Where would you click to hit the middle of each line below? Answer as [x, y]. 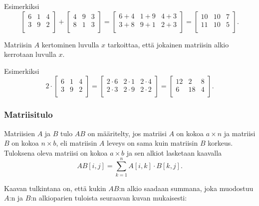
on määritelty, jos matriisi [127, 133]
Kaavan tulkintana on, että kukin [55, 188]
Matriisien [19, 133]
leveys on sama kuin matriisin [152, 143]
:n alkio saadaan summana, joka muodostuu [186, 188]
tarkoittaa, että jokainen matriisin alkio [168, 44]
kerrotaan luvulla [30, 54]
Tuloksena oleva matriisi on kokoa [56, 152]
